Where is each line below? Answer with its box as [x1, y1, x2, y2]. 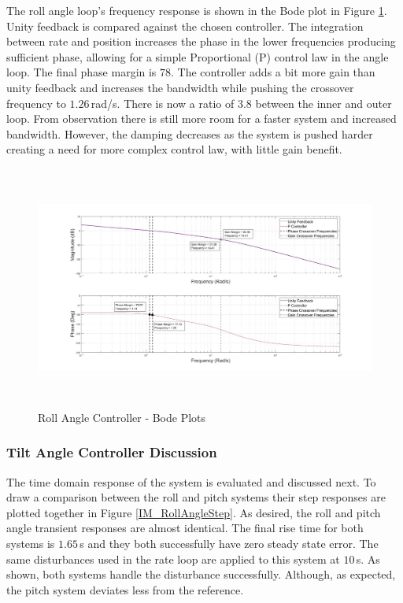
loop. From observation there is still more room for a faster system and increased [6, 110, 397, 127]
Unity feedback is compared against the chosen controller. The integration [6, 17, 364, 34]
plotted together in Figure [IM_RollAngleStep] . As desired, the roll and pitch [6, 504, 381, 520]
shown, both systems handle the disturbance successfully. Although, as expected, [6, 566, 396, 583]
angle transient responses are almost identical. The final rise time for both [6, 520, 364, 536]
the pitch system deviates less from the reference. [6, 581, 244, 597]
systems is [6, 535, 55, 552]
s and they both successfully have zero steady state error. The [79, 535, 379, 552]
